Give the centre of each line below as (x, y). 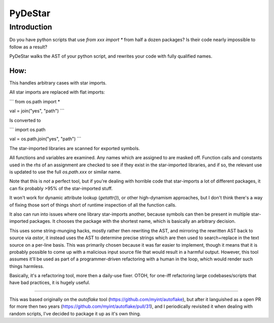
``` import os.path (27, 130)
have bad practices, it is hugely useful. (50, 283)
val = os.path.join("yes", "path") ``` (45, 139)
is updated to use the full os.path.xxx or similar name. (65, 172)
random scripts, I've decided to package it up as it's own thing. (75, 313)
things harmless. (27, 266)
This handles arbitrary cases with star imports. (58, 83)
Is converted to (25, 120)
